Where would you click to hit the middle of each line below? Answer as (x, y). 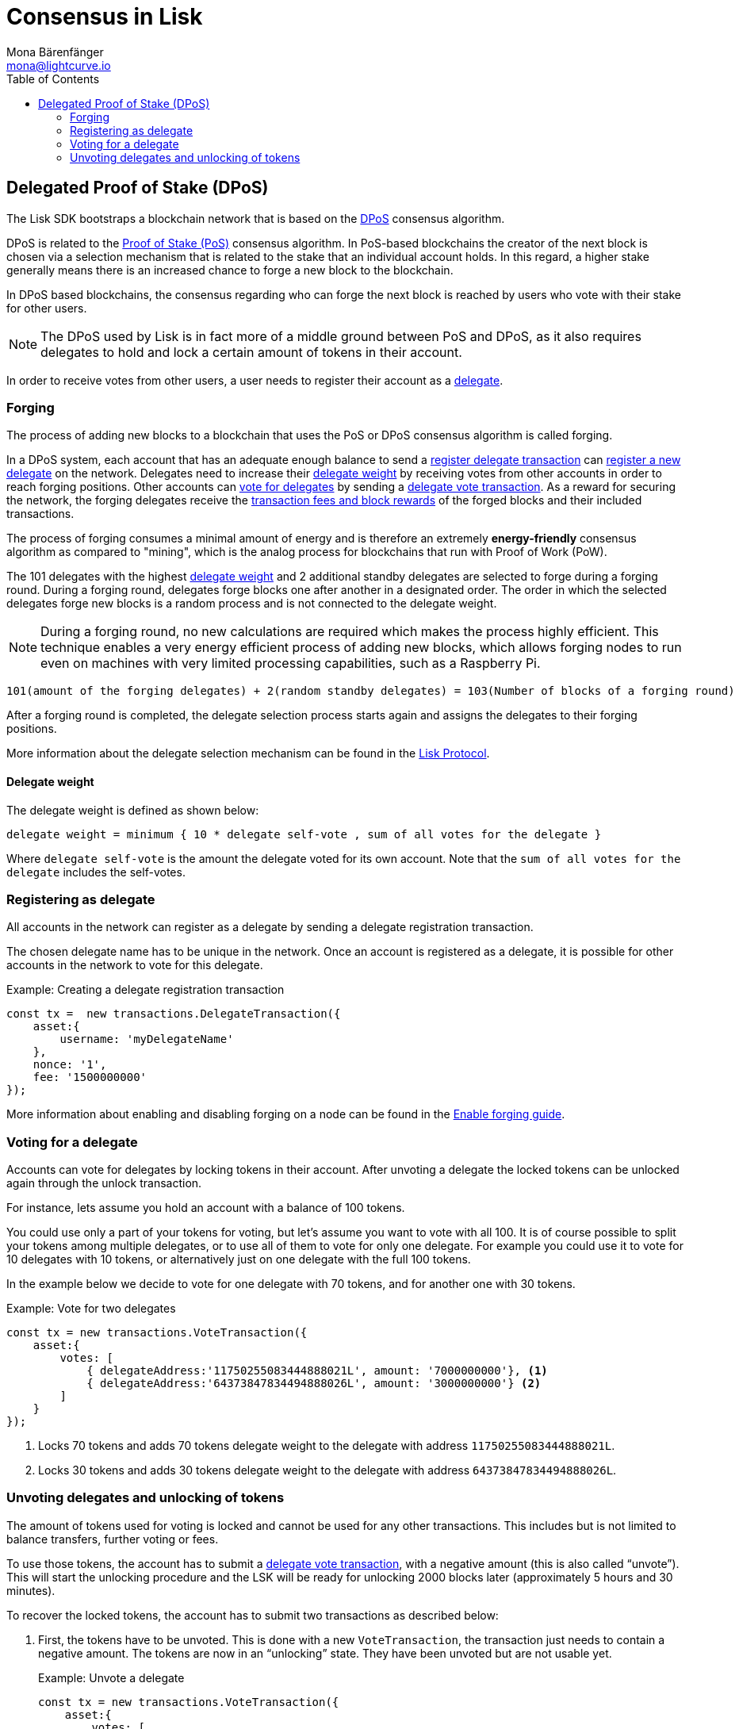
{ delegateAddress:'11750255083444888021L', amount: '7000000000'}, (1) (317, 1371)
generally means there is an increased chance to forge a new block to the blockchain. (230, 270)
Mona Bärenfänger (55, 52)
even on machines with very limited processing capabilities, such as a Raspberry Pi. (291, 663)
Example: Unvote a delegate (111, 1677)
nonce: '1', (70, 1065)
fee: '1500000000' (90, 1077)
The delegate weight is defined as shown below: (133, 810)
